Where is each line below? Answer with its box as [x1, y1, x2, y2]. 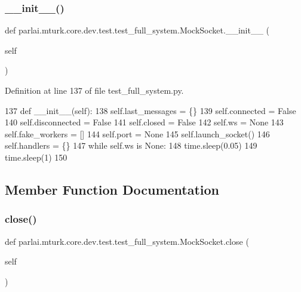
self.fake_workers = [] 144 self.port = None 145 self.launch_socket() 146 [5, 127, 270, 140]
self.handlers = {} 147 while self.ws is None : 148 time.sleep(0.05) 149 [5, 139, 257, 152]
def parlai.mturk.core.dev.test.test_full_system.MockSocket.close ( [5, 235, 249, 247]
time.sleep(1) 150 [5, 150, 67, 163]
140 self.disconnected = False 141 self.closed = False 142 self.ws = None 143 [5, 116, 284, 128]
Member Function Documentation [5, 180, 220, 198]
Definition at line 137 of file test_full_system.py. [5, 84, 184, 96]
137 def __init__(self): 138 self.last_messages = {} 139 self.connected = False [5, 104, 296, 116]
